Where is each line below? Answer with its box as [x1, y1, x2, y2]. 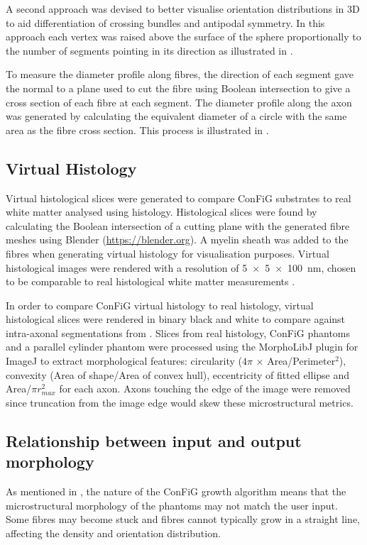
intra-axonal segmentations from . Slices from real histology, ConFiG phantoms [6, 325, 351, 340]
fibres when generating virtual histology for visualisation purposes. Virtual [6, 246, 329, 260]
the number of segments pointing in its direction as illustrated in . [6, 43, 293, 57]
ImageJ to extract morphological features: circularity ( [6, 353, 242, 368]
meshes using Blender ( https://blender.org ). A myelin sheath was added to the [6, 232, 349, 247]
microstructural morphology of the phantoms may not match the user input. [6, 497, 338, 512]
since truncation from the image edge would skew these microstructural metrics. [6, 395, 354, 409]
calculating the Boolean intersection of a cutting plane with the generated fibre [6, 218, 350, 233]
